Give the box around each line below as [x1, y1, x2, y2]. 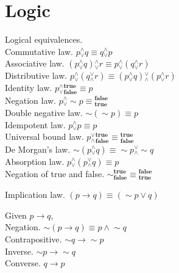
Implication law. [5, 188, 65, 201]
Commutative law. [5, 45, 73, 57]
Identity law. [5, 81, 52, 94]
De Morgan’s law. [5, 142, 71, 155]
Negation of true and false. [5, 167, 105, 180]
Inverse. [5, 244, 33, 257]
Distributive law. [5, 69, 68, 82]
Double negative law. [5, 106, 83, 119]
